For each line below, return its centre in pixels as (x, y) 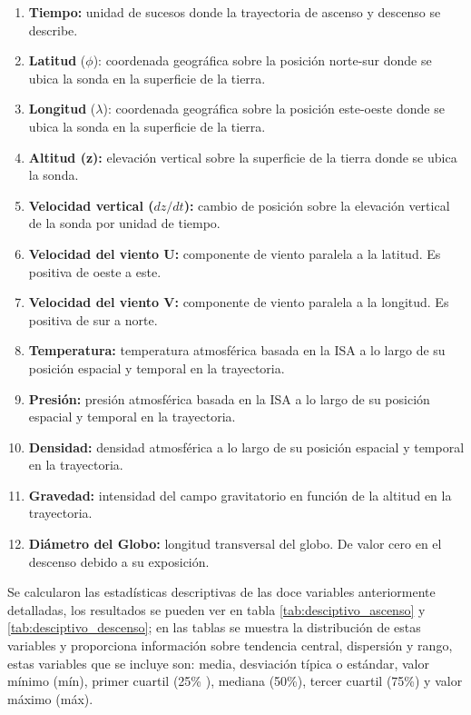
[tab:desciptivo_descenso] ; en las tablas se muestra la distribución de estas (214, 627)
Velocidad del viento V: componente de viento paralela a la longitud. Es (239, 302)
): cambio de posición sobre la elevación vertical (317, 205)
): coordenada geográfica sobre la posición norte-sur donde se (262, 60)
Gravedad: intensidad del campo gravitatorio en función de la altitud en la (240, 495)
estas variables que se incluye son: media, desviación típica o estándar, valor (218, 663)
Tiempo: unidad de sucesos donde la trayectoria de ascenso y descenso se (235, 12)
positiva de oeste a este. (95, 271)
